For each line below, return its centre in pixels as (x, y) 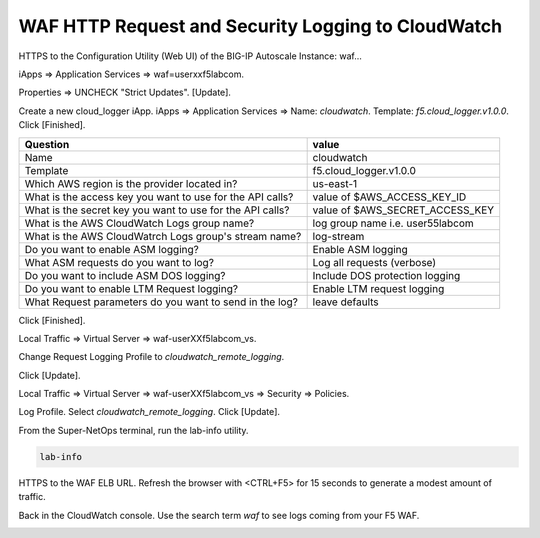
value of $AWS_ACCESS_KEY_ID (389, 197)
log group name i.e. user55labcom (393, 223)
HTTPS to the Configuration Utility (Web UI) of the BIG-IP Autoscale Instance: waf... (190, 56)
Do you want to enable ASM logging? (111, 249)
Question (47, 144)
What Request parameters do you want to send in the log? (161, 302)
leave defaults (345, 302)
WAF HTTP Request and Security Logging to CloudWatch (260, 26)
